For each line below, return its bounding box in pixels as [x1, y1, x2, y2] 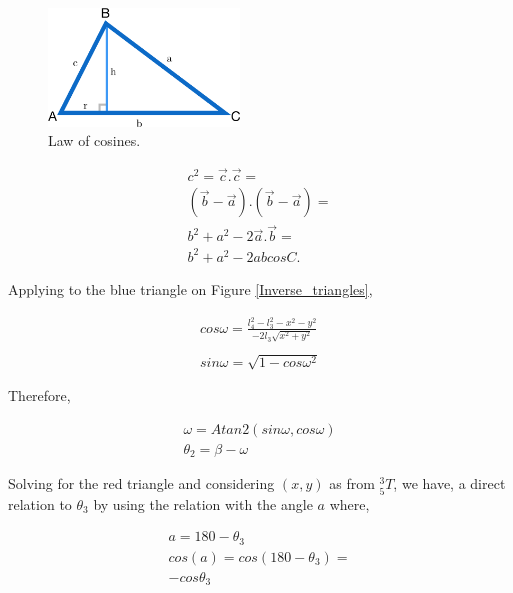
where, [329, 493, 370, 514]
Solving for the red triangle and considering [8, 473, 275, 494]
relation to [8, 493, 72, 514]
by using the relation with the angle [93, 493, 313, 514]
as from [329, 473, 375, 494]
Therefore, [8, 385, 71, 406]
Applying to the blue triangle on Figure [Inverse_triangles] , [8, 278, 373, 299]
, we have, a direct [393, 473, 506, 494]
